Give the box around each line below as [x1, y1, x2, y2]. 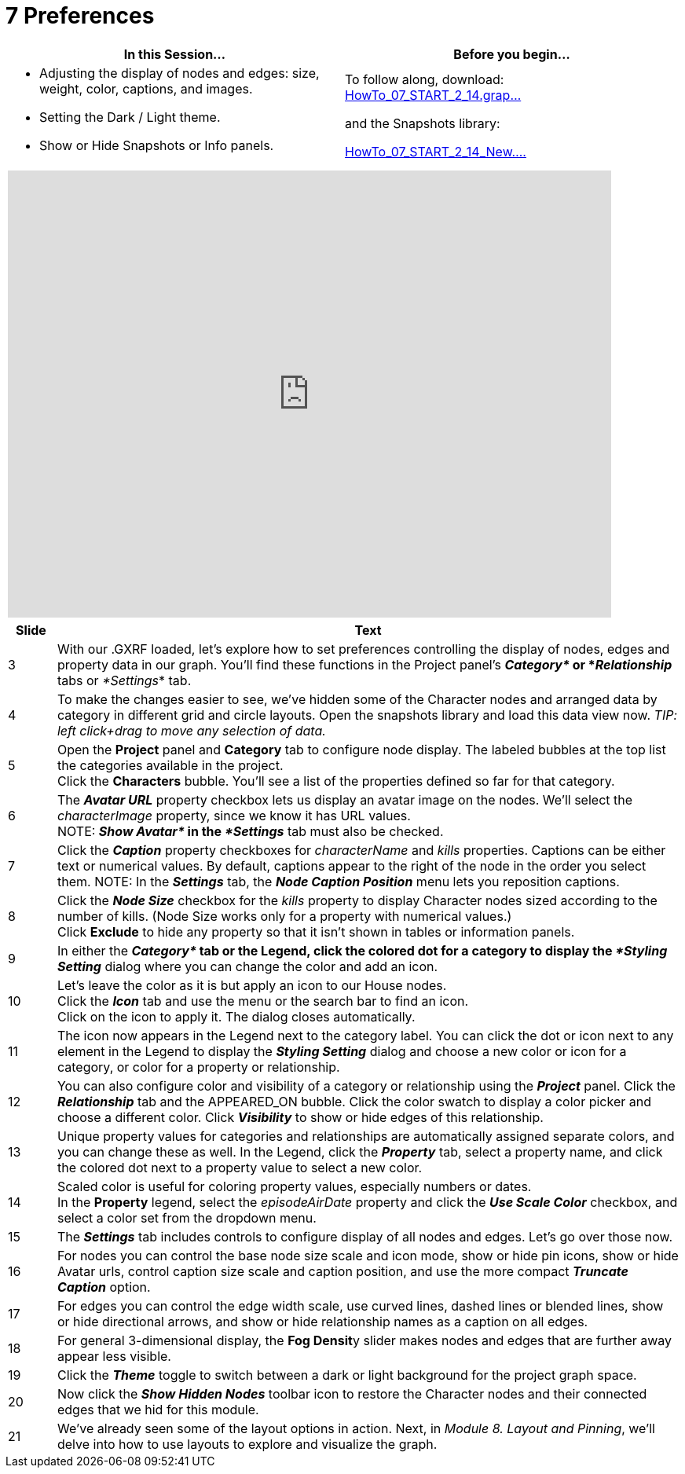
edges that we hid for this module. [57, 1401, 259, 1417]
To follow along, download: [345, 71, 504, 87]
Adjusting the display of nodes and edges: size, [39, 64, 320, 81]
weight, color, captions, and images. [39, 80, 253, 97]
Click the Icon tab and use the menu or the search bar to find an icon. [57, 992, 469, 1009]
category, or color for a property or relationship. [57, 1058, 340, 1075]
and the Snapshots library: [345, 115, 500, 131]
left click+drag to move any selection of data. [57, 722, 326, 739]
